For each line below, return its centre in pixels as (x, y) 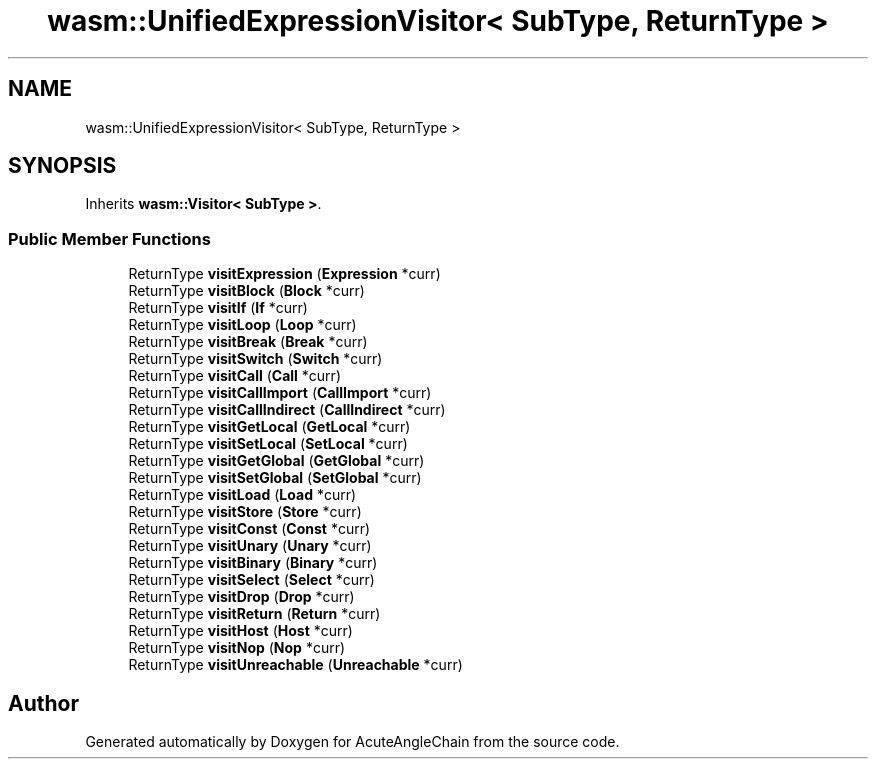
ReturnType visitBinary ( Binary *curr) (253, 563)
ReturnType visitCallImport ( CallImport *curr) (280, 393)
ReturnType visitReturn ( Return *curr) (254, 614)
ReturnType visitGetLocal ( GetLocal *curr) (269, 427)
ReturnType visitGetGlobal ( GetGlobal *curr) (276, 461)
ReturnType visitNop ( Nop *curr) (237, 648)
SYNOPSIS (62, 166)
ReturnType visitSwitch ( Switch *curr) (255, 359)
